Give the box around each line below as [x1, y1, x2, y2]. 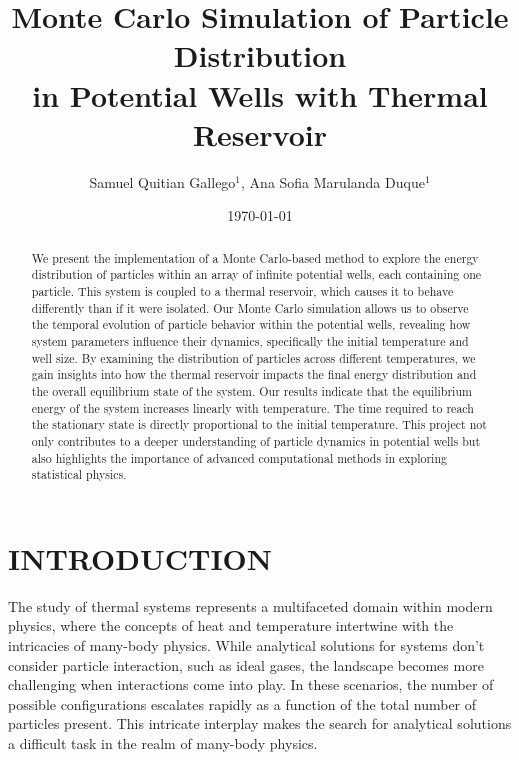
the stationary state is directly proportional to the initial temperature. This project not [31, 416, 487, 433]
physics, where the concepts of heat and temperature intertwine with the [8, 615, 454, 636]
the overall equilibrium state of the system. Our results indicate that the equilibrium [31, 382, 472, 399]
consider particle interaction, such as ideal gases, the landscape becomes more [8, 654, 484, 675]
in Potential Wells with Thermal [32, 74, 488, 115]
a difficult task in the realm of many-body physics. [8, 732, 318, 753]
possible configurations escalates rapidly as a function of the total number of [8, 693, 477, 714]
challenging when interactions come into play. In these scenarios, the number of [8, 674, 494, 695]
